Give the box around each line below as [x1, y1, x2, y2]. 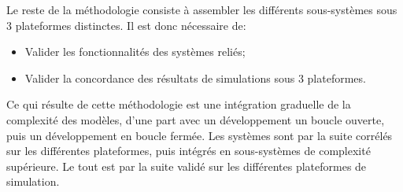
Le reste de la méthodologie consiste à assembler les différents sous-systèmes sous [6, 2, 397, 17]
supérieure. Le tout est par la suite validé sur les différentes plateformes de [6, 157, 367, 174]
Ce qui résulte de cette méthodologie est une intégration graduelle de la [6, 96, 351, 113]
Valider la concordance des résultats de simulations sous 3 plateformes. [24, 69, 366, 86]
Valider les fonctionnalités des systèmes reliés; [24, 43, 246, 60]
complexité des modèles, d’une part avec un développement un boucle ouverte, [6, 111, 385, 127]
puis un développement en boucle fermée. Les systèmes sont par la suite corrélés [6, 127, 393, 143]
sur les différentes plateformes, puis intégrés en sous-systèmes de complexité [6, 142, 371, 159]
